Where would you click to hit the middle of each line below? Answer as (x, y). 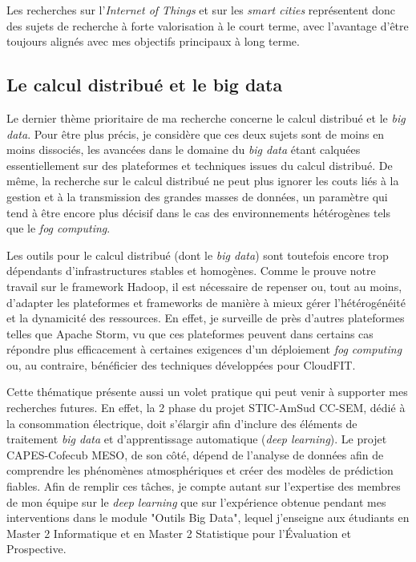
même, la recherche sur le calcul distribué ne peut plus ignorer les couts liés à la (203, 181)
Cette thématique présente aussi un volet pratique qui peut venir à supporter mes (207, 392)
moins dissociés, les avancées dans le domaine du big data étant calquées (184, 150)
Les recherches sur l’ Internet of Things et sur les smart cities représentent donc (201, 10)
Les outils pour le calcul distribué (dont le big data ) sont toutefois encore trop (198, 255)
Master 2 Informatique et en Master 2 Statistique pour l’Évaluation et (179, 533)
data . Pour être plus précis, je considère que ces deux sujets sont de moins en (196, 133)
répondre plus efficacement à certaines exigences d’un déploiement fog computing (204, 349)
